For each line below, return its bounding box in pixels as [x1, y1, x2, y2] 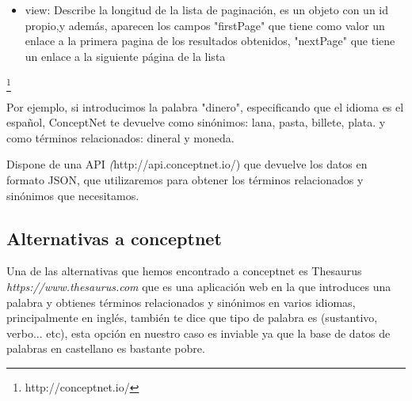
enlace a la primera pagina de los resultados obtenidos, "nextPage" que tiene [25, 32, 395, 49]
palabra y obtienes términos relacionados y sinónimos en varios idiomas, [6, 293, 356, 310]
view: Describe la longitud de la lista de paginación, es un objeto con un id [25, 2, 389, 17]
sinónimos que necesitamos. [6, 187, 139, 203]
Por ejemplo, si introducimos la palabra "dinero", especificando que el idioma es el [6, 98, 404, 115]
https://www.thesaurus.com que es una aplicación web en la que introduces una [6, 278, 391, 295]
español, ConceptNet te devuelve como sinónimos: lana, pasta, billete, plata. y [6, 114, 386, 131]
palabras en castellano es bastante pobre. [6, 340, 205, 357]
